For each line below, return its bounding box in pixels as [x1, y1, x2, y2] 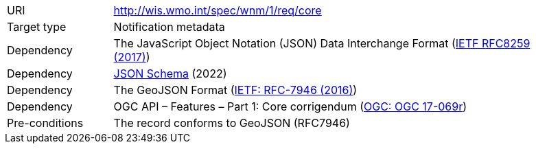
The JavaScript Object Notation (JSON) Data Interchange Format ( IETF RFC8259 [113, 36, 531, 50]
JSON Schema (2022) [113, 67, 227, 80]
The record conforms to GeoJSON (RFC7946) [113, 116, 350, 130]
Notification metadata [113, 20, 225, 34]
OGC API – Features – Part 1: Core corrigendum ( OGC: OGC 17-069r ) [113, 100, 467, 113]
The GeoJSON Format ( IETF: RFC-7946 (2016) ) [113, 83, 358, 97]
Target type [7, 20, 67, 34]
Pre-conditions [7, 116, 84, 130]
